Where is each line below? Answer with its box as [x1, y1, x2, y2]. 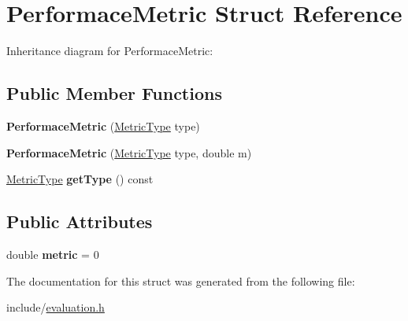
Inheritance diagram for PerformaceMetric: [6, 42, 213, 59]
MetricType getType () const [6, 171, 154, 187]
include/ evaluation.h [6, 299, 105, 315]
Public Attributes [6, 209, 153, 234]
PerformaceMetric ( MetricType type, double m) [6, 144, 252, 160]
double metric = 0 [6, 245, 99, 262]
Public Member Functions [6, 81, 222, 105]
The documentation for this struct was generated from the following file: [6, 272, 355, 289]
